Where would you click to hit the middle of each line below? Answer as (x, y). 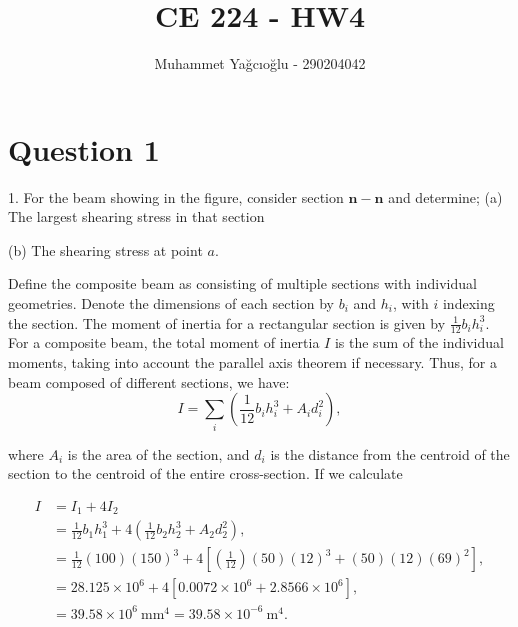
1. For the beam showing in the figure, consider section (176, 196)
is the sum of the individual (419, 342)
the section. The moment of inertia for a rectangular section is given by (227, 322)
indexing (468, 303)
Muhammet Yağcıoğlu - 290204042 (260, 63)
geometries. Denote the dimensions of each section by (171, 303)
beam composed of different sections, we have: (149, 381)
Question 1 (84, 148)
